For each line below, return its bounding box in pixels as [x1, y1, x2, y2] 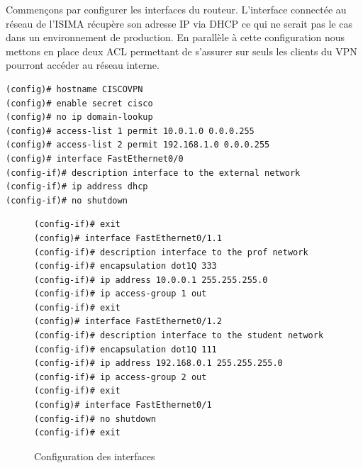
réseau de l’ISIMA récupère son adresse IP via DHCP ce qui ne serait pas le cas [6, 16, 352, 30]
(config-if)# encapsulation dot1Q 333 [34, 261, 217, 272]
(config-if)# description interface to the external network [6, 167, 301, 178]
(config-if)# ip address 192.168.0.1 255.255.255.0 [34, 358, 283, 369]
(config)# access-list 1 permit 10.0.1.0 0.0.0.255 [6, 126, 255, 136]
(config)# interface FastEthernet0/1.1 [34, 233, 222, 243]
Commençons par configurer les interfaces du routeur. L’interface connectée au [6, 2, 347, 16]
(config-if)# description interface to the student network [34, 330, 324, 341]
